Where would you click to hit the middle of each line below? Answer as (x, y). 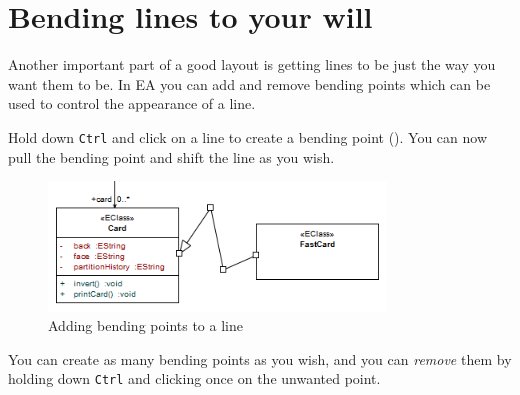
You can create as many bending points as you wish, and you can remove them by (260, 358)
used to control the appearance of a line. (132, 103)
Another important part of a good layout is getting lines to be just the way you (252, 64)
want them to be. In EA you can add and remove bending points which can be (249, 83)
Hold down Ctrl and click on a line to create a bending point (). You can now (248, 136)
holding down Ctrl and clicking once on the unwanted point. (194, 378)
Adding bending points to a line (145, 325)
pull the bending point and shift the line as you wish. (171, 156)
